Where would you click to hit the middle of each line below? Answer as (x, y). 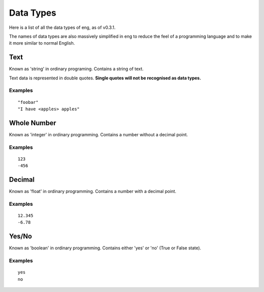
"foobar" (28, 102)
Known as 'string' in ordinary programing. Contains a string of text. (76, 69)
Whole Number (33, 123)
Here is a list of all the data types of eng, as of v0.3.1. (62, 27)
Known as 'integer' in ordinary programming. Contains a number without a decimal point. (99, 134)
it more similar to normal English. (42, 43)
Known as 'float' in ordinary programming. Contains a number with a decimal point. (93, 192)
